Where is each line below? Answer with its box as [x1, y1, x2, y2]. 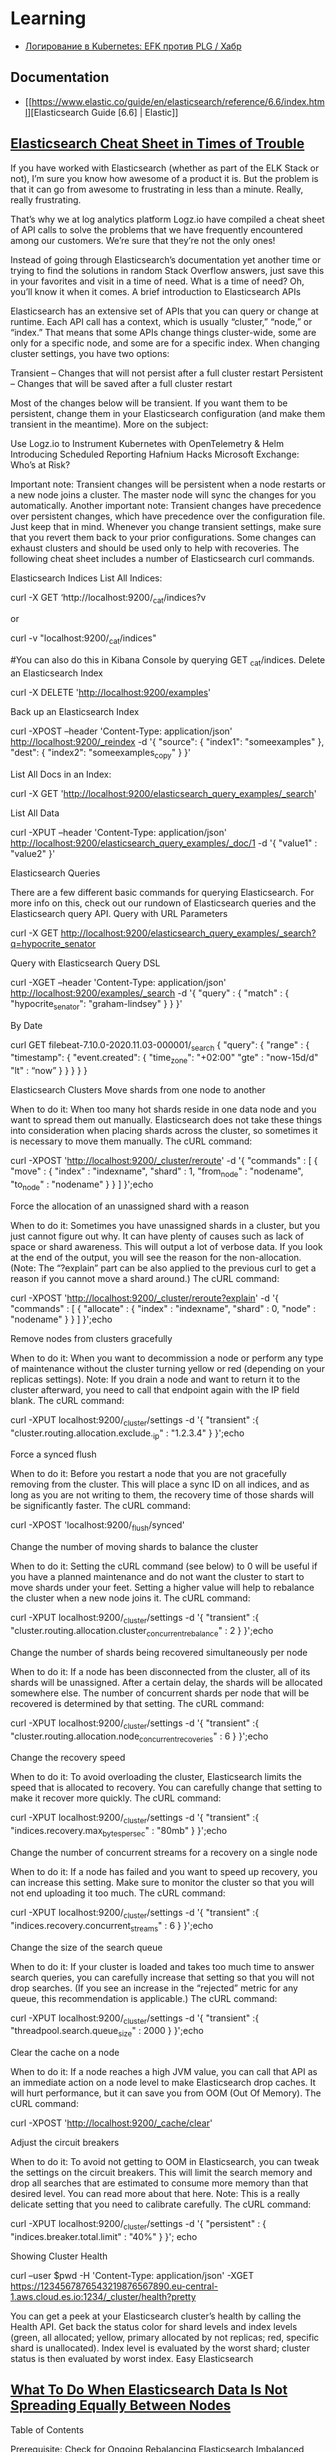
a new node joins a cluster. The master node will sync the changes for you [10, 488, 317, 501]
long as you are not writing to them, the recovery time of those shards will [10, 1489, 315, 1501]
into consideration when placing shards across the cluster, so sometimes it [10, 1125, 318, 1137]
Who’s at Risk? [10, 458, 71, 471]
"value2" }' [10, 847, 56, 859]
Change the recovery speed [10, 1752, 126, 1764]
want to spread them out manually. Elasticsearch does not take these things [10, 1114, 323, 1126]
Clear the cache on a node [10, 2047, 120, 2059]
